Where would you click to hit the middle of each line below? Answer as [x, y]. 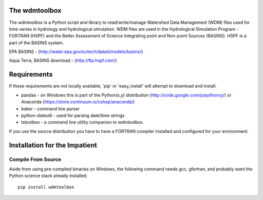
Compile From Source [35, 159]
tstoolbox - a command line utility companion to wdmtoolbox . [83, 122]
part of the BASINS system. [37, 43]
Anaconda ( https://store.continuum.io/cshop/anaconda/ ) [78, 102]
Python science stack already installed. [48, 176]
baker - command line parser [50, 109]
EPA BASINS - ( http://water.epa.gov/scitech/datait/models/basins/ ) [76, 52]
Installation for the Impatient [53, 145]
